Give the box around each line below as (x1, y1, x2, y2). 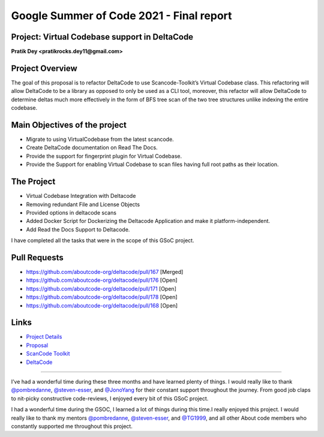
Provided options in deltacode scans (26, 209, 117, 216)
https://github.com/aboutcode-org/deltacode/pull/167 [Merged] (26, 268, 184, 275)
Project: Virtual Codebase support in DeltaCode (11, 32, 194, 42)
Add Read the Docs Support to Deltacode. (26, 225, 130, 233)
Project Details (26, 333, 62, 340)
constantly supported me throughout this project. (11, 423, 133, 430)
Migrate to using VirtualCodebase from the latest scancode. (26, 135, 174, 143)
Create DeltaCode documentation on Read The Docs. (26, 144, 158, 151)
